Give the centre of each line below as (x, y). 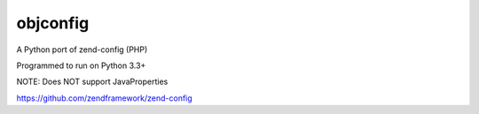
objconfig (53, 23)
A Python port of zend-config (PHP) (82, 49)
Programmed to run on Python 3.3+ (81, 65)
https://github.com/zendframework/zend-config (104, 98)
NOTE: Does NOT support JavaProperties (92, 82)
